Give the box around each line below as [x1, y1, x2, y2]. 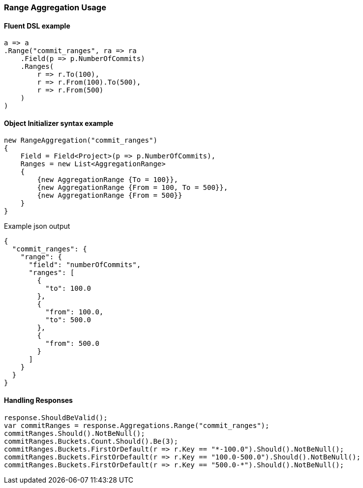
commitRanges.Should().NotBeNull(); [4, 429, 145, 437]
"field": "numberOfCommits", [29, 261, 141, 269]
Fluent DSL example [4, 21, 70, 30]
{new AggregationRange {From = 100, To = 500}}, [37, 183, 228, 192]
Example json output [4, 222, 70, 231]
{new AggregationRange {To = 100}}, [37, 176, 179, 184]
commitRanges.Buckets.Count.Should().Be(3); [4, 437, 179, 445]
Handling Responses [4, 396, 73, 405]
